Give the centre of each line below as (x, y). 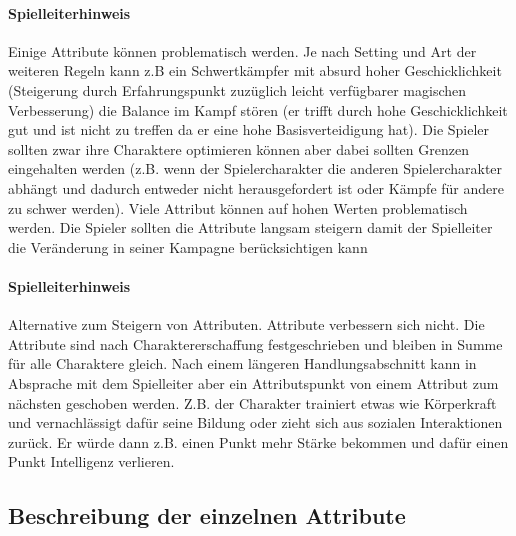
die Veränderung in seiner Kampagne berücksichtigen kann (188, 246)
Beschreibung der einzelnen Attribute (207, 515)
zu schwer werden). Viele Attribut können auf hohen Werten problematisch (238, 207)
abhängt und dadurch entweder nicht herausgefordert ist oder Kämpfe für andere (256, 187)
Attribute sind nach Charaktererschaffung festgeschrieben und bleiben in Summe (255, 343)
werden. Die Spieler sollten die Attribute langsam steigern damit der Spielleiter (250, 227)
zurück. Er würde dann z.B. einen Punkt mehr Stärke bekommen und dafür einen (258, 441)
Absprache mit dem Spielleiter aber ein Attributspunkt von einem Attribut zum (253, 382)
